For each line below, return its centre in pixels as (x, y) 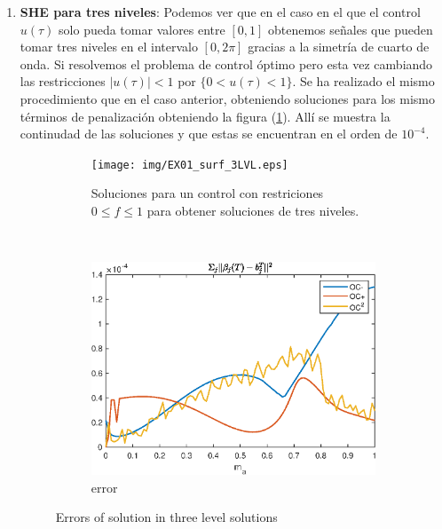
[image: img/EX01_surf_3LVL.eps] (189, 165)
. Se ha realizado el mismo (363, 81)
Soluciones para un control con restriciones (207, 193)
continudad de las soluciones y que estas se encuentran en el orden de (209, 134)
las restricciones (63, 81)
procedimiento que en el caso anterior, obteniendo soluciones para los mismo (227, 98)
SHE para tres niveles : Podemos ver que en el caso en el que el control (220, 12)
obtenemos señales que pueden (350, 29)
